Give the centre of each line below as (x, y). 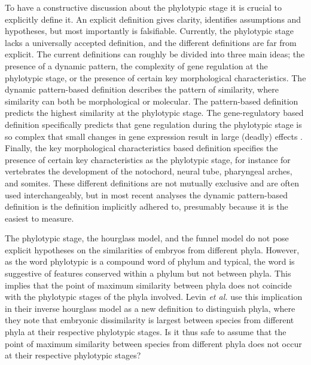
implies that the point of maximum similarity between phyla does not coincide (148, 285)
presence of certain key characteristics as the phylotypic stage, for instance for (148, 159)
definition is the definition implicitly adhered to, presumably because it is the (147, 206)
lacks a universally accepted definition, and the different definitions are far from (151, 42)
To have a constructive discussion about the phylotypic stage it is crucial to (143, 7)
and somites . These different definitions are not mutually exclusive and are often (152, 183)
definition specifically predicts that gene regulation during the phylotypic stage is (153, 124)
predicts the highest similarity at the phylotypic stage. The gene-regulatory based (154, 113)
